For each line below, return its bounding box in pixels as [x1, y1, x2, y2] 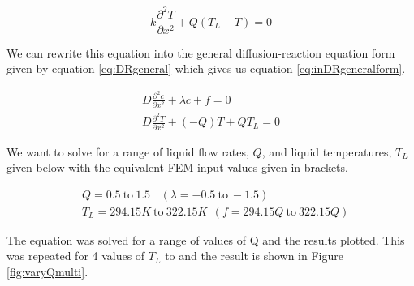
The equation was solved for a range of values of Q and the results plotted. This [6, 231, 405, 248]
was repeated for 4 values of [6, 247, 145, 264]
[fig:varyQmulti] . [6, 263, 88, 280]
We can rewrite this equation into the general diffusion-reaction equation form [6, 44, 395, 61]
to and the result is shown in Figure [165, 247, 343, 264]
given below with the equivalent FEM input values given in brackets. [6, 159, 348, 176]
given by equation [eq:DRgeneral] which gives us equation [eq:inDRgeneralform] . [6, 60, 406, 77]
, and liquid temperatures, [261, 143, 392, 160]
